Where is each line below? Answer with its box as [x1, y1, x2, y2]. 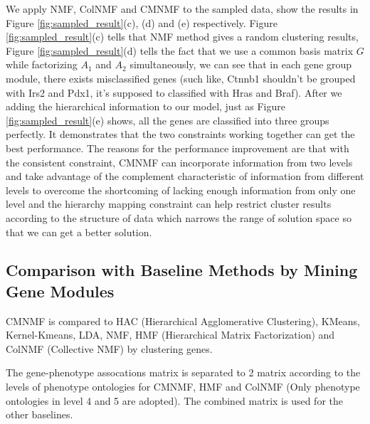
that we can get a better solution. [6, 224, 152, 239]
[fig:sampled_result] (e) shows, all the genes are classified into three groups [6, 112, 329, 127]
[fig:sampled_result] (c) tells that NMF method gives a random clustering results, [6, 29, 359, 44]
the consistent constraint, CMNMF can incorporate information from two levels [6, 154, 353, 169]
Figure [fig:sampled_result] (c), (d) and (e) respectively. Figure [6, 15, 277, 30]
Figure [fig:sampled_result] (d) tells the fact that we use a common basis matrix [6, 43, 354, 58]
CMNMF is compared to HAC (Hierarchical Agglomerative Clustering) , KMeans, [6, 313, 361, 328]
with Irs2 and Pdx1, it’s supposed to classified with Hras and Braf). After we [6, 85, 342, 100]
